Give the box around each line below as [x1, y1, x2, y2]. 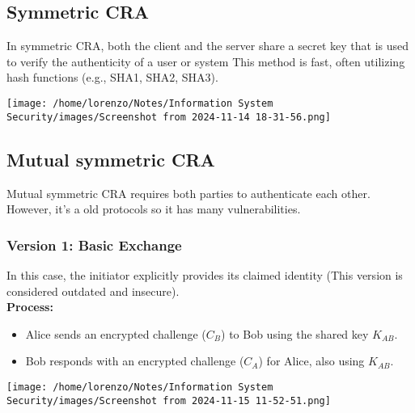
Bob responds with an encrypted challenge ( [25, 352, 244, 369]
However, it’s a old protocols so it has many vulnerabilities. [6, 200, 301, 217]
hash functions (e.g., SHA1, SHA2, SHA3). [6, 69, 218, 86]
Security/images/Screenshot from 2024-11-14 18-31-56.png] [6, 111, 331, 123]
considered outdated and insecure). [6, 282, 180, 299]
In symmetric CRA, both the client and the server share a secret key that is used [6, 37, 409, 54]
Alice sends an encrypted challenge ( [25, 325, 206, 342]
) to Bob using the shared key [221, 325, 369, 342]
